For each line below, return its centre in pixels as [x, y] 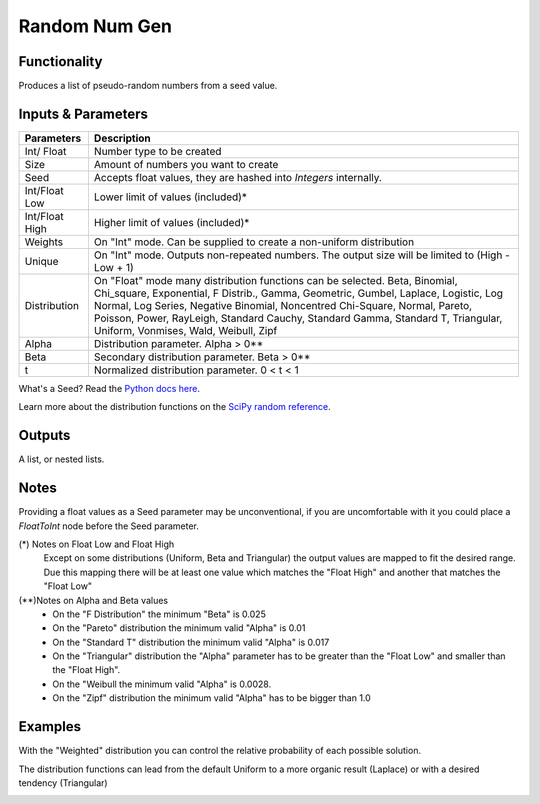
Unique [41, 261]
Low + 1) [113, 267]
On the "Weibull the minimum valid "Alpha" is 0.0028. [162, 684]
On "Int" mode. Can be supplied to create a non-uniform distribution [254, 242]
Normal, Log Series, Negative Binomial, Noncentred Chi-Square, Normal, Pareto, [283, 305]
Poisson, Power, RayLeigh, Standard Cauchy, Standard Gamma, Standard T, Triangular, [298, 318]
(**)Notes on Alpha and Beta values [93, 600]
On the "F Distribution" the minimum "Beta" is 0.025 [159, 614]
